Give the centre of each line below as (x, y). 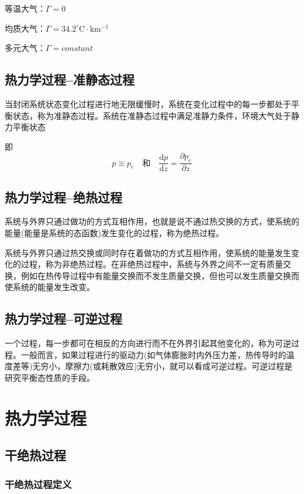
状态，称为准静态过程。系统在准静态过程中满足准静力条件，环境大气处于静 (156, 115)
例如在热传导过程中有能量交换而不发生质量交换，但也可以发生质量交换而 (160, 275)
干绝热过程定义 (38, 484)
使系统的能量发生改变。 (50, 287)
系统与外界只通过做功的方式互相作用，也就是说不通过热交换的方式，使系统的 (152, 221)
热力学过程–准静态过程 (70, 79)
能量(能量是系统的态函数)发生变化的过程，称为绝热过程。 (114, 232)
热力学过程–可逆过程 (64, 318)
